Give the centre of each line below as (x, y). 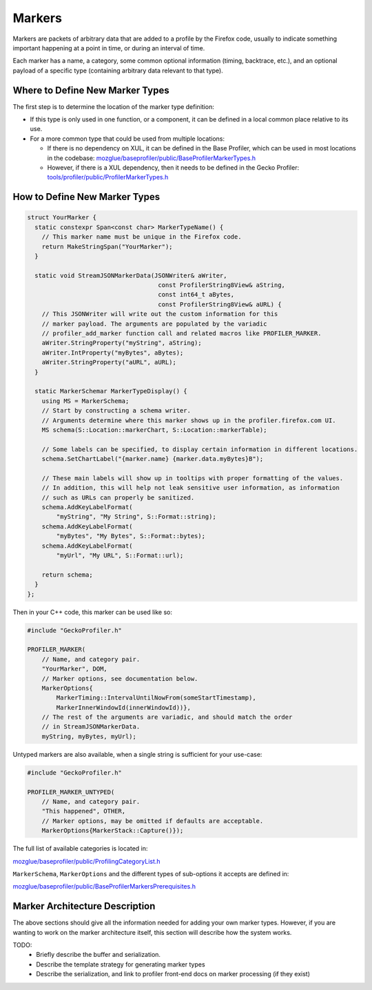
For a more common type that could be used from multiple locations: (127, 139)
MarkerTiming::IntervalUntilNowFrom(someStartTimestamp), (156, 698)
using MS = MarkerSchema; (85, 401)
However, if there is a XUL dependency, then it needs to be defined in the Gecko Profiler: (173, 167)
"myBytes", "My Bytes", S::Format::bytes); (131, 536)
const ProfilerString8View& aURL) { (220, 304)
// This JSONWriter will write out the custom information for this (160, 314)
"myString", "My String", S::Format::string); (136, 517)
